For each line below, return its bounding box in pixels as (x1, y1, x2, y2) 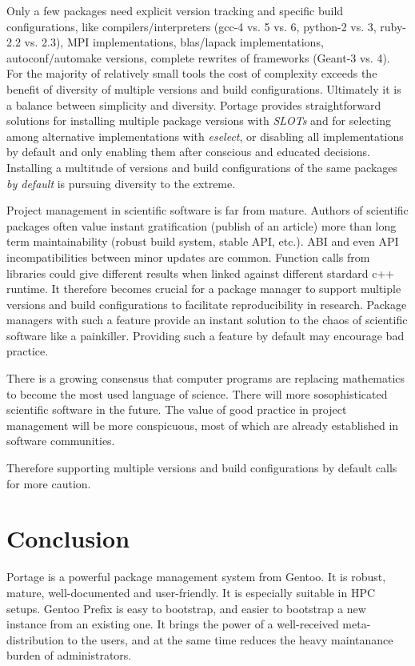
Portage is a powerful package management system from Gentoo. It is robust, (6, 568, 386, 585)
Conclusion (6, 522, 130, 555)
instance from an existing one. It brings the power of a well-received (6, 616, 339, 632)
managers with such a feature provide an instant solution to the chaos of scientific (6, 311, 408, 328)
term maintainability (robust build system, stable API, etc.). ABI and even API (6, 233, 399, 250)
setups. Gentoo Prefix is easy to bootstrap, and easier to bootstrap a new (6, 600, 366, 616)
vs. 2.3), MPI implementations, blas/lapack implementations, (24, 34, 324, 50)
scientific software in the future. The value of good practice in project (6, 401, 347, 418)
